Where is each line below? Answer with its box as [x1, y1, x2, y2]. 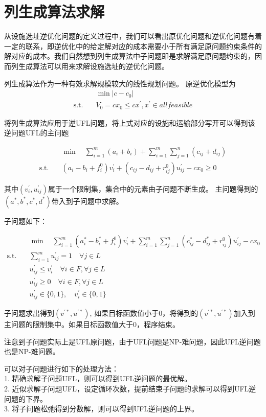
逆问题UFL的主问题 [4, 127, 69, 138]
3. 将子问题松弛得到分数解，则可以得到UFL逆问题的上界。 [4, 403, 198, 414]
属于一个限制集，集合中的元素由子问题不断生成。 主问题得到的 [48, 183, 258, 194]
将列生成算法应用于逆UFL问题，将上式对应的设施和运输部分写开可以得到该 [4, 117, 255, 128]
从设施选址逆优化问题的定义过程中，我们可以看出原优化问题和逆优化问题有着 [4, 31, 262, 41]
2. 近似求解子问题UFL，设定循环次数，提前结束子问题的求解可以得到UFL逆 [4, 383, 256, 393]
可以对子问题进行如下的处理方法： [4, 363, 119, 374]
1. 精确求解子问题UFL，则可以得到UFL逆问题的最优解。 [4, 373, 192, 384]
